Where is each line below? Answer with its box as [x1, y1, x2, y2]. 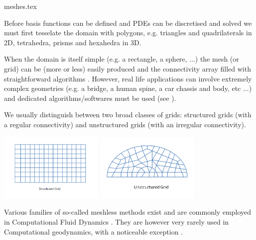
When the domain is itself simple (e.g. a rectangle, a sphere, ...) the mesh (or [4, 54, 239, 64]
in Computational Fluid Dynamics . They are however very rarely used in [4, 217, 229, 227]
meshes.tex [4, 1, 37, 11]
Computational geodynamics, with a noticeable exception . [4, 226, 183, 237]
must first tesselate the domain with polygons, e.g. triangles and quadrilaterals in [4, 27, 252, 38]
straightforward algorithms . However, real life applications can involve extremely [4, 73, 252, 83]
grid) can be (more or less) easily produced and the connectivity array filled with [4, 63, 251, 74]
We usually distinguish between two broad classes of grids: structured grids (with [4, 109, 252, 120]
